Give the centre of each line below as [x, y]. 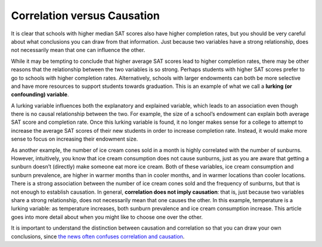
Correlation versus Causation [86, 16]
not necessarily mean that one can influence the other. [78, 50]
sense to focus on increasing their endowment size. [75, 139]
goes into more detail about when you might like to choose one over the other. [107, 217]
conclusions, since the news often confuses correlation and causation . [98, 236]
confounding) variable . [40, 94]
